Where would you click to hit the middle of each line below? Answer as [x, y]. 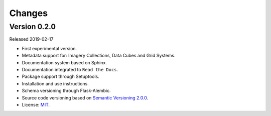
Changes [28, 13]
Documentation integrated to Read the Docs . [70, 69]
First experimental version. [49, 48]
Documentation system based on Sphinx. [64, 62]
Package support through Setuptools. [61, 77]
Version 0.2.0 [33, 27]
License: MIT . [36, 104]
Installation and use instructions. [55, 83]
